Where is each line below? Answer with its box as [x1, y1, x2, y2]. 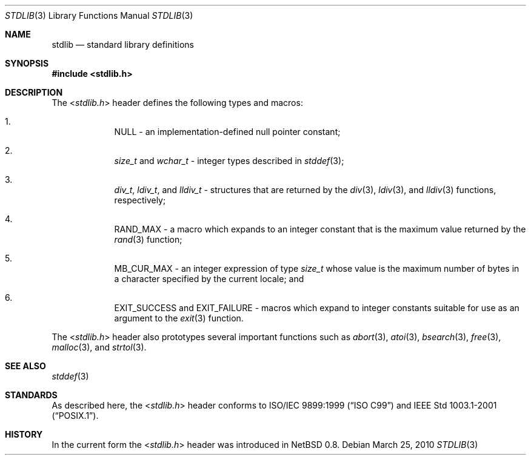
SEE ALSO [5, 361, 46, 371]
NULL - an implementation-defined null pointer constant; [114, 126, 341, 137]
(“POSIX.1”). [52, 410, 99, 421]
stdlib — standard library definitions [52, 39, 194, 50]
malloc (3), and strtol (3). [52, 342, 147, 352]
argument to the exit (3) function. [114, 313, 244, 323]
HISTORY [5, 429, 43, 439]
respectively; [114, 195, 166, 205]
